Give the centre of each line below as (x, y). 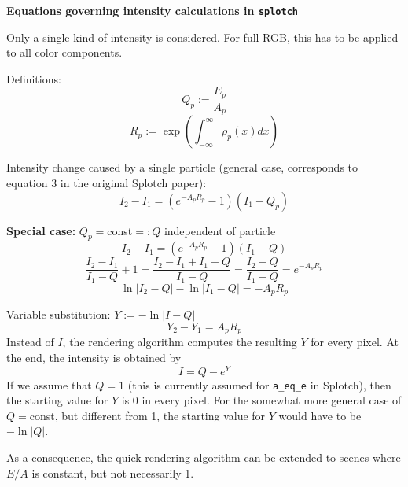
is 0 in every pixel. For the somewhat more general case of (261, 400)
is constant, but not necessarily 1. (113, 472)
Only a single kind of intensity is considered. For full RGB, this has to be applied (202, 37)
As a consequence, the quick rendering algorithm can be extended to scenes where (204, 457)
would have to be (320, 415)
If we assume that (49, 384)
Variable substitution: (59, 314)
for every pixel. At (355, 342)
